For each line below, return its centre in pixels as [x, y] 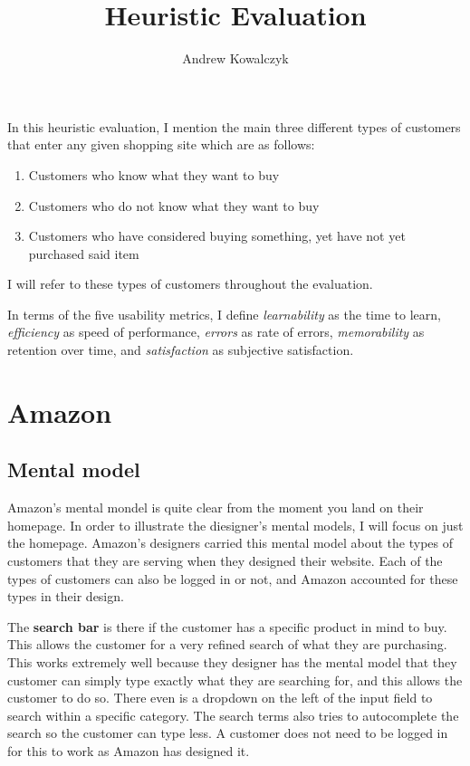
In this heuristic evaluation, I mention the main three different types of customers [234, 126]
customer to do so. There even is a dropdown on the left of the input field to [220, 698]
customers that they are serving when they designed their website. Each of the [225, 561]
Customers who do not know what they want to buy [174, 205]
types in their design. [66, 596]
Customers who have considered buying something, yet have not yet [217, 236]
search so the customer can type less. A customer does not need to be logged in [228, 733]
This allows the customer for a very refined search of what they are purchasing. [227, 644]
